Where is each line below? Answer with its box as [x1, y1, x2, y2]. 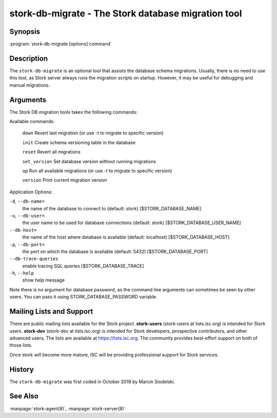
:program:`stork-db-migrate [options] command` [9, 41, 112, 47]
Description [9, 54, 48, 63]
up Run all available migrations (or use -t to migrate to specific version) [22, 168, 172, 174]
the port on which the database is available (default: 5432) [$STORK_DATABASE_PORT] [22, 248, 208, 254]
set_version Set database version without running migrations [22, 158, 156, 164]
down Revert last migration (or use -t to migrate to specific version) [22, 130, 164, 136]
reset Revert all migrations [22, 149, 81, 155]
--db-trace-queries [9, 256, 58, 262]
